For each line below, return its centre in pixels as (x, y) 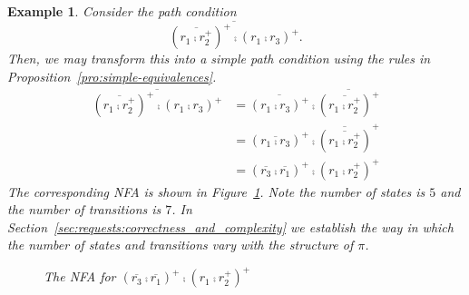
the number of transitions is (84, 209)
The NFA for (80, 276)
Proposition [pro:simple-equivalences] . (112, 76)
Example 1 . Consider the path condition (122, 11)
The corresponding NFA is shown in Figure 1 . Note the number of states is (216, 191)
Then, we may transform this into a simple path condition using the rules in (219, 59)
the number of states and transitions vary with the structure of (181, 245)
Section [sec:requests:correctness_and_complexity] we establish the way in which (230, 226)
